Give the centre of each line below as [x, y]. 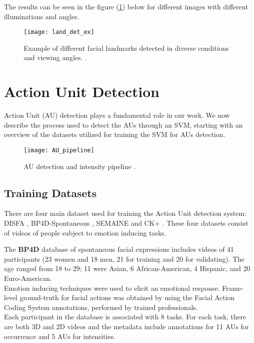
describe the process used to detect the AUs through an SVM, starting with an [123, 124]
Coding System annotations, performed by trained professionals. [101, 307]
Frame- [233, 288]
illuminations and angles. [42, 16]
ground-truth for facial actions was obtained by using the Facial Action [127, 297]
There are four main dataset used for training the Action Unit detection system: [125, 213]
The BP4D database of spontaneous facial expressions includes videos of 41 [119, 249]
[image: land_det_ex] [59, 32]
